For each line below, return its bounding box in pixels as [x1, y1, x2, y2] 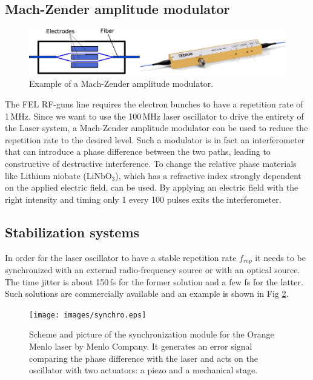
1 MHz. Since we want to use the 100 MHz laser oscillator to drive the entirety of [5, 109, 304, 122]
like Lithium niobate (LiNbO [5, 169, 112, 182]
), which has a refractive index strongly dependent [115, 169, 301, 182]
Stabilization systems [5, 222, 140, 241]
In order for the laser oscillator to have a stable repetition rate [5, 251, 237, 263]
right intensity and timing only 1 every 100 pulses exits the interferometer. [5, 192, 282, 205]
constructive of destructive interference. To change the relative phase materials [5, 157, 297, 169]
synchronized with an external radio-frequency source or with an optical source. [5, 263, 300, 276]
